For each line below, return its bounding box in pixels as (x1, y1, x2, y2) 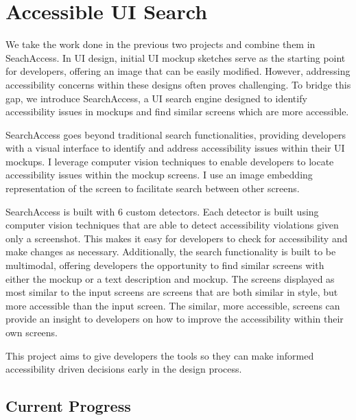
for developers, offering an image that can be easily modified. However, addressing (5, 64, 351, 78)
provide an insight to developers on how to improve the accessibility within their (5, 312, 344, 326)
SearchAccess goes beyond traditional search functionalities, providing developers (5, 127, 346, 141)
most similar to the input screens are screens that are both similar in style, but (5, 285, 338, 299)
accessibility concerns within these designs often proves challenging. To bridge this (5, 77, 351, 91)
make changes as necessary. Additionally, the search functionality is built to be (5, 244, 336, 259)
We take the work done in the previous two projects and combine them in (5, 37, 316, 51)
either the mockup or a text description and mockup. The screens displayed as (5, 271, 335, 285)
